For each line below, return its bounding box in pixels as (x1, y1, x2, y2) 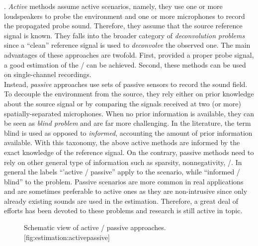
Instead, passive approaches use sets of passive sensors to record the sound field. (4, 79, 248, 89)
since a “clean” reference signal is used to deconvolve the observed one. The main (4, 40, 251, 50)
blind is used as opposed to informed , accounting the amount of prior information (4, 127, 253, 138)
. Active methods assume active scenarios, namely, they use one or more (4, 1, 223, 11)
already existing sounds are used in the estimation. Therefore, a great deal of (4, 195, 239, 206)
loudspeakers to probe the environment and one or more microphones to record (4, 10, 245, 21)
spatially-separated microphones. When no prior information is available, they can (4, 108, 254, 118)
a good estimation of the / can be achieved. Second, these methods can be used (4, 59, 246, 70)
